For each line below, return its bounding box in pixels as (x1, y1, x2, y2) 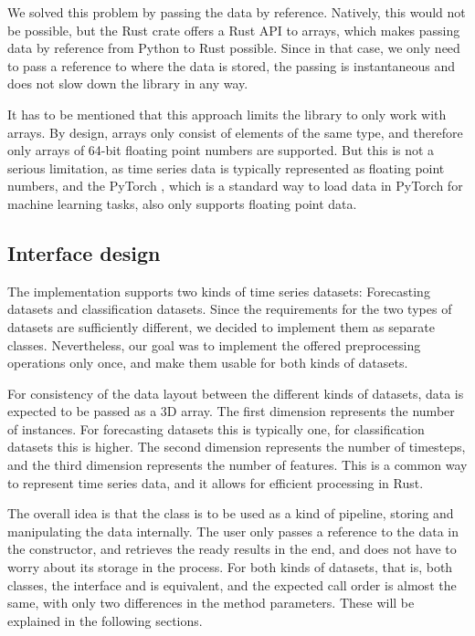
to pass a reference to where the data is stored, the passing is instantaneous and (7, 56, 456, 75)
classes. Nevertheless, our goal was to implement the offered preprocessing (7, 335, 421, 354)
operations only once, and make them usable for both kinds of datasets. (7, 353, 408, 372)
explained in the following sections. (7, 610, 203, 630)
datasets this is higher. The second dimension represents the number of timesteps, (7, 437, 466, 456)
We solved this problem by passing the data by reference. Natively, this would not (7, 3, 466, 21)
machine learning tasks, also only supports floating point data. (7, 193, 357, 213)
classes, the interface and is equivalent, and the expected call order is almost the (7, 575, 457, 594)
